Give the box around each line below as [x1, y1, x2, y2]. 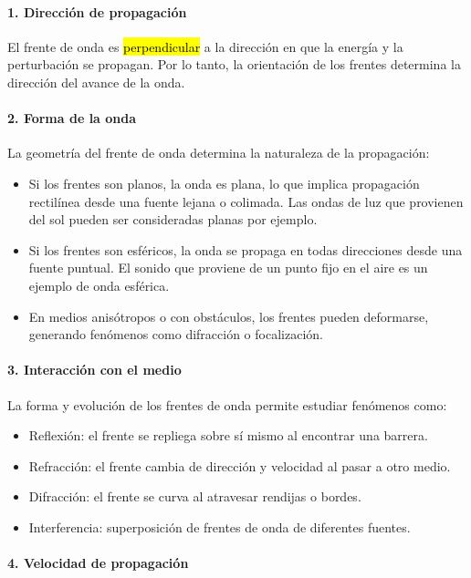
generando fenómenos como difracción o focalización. [28, 325, 323, 344]
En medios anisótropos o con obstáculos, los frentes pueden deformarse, [28, 306, 429, 325]
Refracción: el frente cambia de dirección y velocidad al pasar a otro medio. [28, 456, 451, 475]
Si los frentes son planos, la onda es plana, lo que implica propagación [28, 173, 420, 192]
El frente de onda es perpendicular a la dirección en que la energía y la [7, 36, 403, 56]
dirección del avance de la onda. [7, 72, 185, 91]
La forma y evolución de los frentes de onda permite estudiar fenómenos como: [7, 395, 447, 414]
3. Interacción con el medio [7, 360, 182, 379]
